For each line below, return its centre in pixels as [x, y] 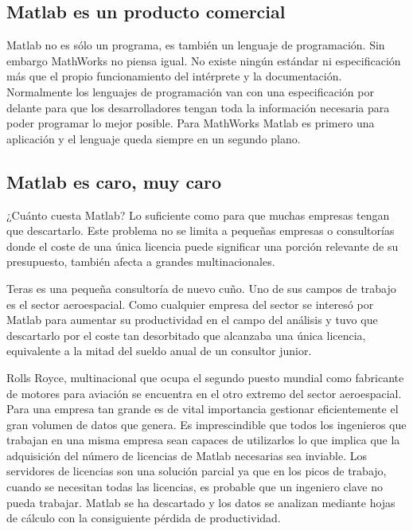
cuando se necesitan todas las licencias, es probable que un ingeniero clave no [195, 487]
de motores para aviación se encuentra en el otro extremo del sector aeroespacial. [204, 393]
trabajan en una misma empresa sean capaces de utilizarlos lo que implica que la [203, 440]
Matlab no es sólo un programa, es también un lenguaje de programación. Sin [196, 45]
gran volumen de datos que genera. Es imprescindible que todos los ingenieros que [206, 424]
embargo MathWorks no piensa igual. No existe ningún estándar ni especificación [204, 60]
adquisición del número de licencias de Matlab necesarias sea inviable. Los [187, 455]
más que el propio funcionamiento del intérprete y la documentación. [174, 76]
